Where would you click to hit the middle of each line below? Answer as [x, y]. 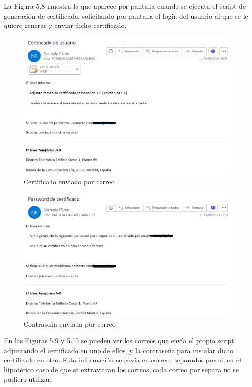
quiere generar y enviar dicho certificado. [65, 25]
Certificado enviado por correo [69, 182]
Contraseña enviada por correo [70, 324]
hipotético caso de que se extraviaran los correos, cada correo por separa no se [122, 369]
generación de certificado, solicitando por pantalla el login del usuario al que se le [126, 15]
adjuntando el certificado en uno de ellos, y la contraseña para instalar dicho [119, 350]
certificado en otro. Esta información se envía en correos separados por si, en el [123, 360]
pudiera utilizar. [28, 379]
